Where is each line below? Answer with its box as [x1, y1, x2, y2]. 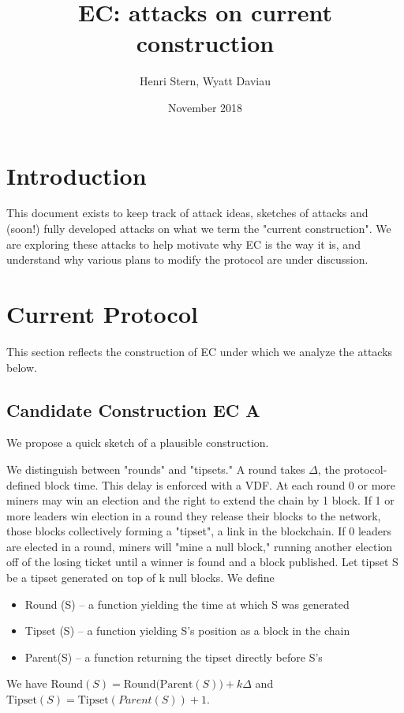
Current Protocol [6, 298, 198, 329]
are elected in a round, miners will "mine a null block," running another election [6, 538, 393, 554]
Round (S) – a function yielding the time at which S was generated [24, 595, 350, 612]
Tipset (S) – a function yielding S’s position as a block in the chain [24, 622, 350, 639]
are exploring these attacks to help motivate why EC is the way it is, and [6, 235, 361, 252]
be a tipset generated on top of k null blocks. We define [6, 569, 275, 586]
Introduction [6, 159, 147, 191]
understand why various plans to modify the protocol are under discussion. [6, 251, 368, 268]
